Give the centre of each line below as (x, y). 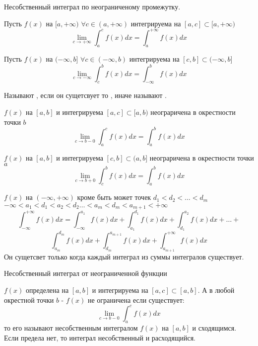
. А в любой (216, 290)
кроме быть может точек (114, 197)
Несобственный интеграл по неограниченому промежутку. (92, 6)
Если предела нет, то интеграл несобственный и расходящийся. (100, 338)
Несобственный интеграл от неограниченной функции (86, 273)
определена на (47, 290)
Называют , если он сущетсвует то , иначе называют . (85, 95)
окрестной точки (29, 300)
